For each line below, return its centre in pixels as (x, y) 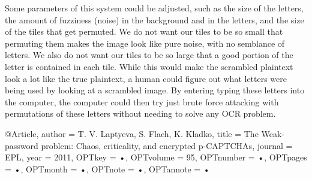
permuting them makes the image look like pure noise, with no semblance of (145, 43)
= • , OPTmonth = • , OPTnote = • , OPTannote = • (107, 169)
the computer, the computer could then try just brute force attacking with (142, 101)
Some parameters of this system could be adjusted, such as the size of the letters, (154, 8)
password (22, 145)
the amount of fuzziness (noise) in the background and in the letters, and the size (154, 19)
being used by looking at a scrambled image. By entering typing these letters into (155, 90)
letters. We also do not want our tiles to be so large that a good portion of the (149, 55)
